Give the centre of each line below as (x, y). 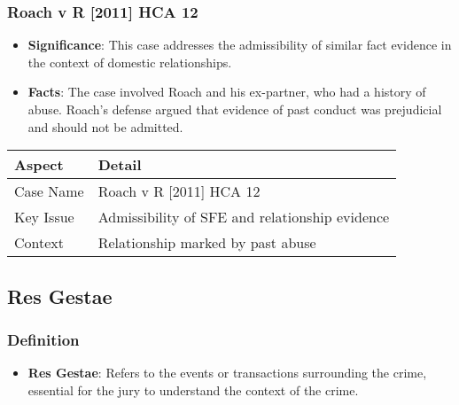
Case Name (49, 191)
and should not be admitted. (105, 126)
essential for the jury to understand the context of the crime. (193, 389)
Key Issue (44, 217)
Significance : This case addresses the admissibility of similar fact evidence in (240, 45)
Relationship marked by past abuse (207, 243)
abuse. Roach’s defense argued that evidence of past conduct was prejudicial (235, 109)
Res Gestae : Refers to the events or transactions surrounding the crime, (227, 373)
